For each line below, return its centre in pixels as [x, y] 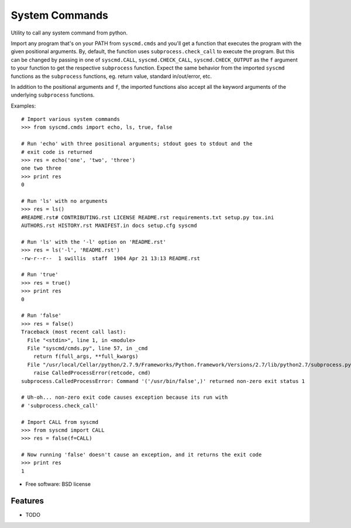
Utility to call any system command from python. [69, 33]
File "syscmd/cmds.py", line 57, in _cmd [87, 348]
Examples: [23, 106]
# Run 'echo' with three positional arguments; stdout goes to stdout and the [137, 144]
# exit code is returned [57, 152]
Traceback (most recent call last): [74, 332]
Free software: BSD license [58, 484]
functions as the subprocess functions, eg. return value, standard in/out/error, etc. [111, 76]
